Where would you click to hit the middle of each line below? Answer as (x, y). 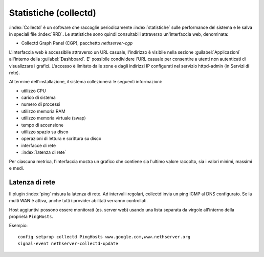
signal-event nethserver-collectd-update (68, 244)
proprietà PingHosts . (31, 217)
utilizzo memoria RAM (43, 111)
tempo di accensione (42, 125)
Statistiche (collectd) (53, 13)
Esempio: (18, 226)
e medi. (17, 168)
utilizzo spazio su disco (45, 132)
